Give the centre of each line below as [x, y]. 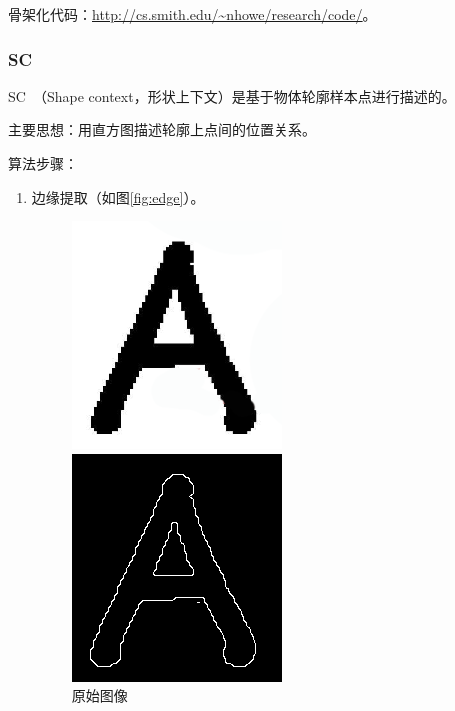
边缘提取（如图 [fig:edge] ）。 [118, 196]
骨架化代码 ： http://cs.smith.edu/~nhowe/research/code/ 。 [192, 14]
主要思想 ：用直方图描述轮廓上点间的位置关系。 [162, 129]
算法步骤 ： [43, 163]
